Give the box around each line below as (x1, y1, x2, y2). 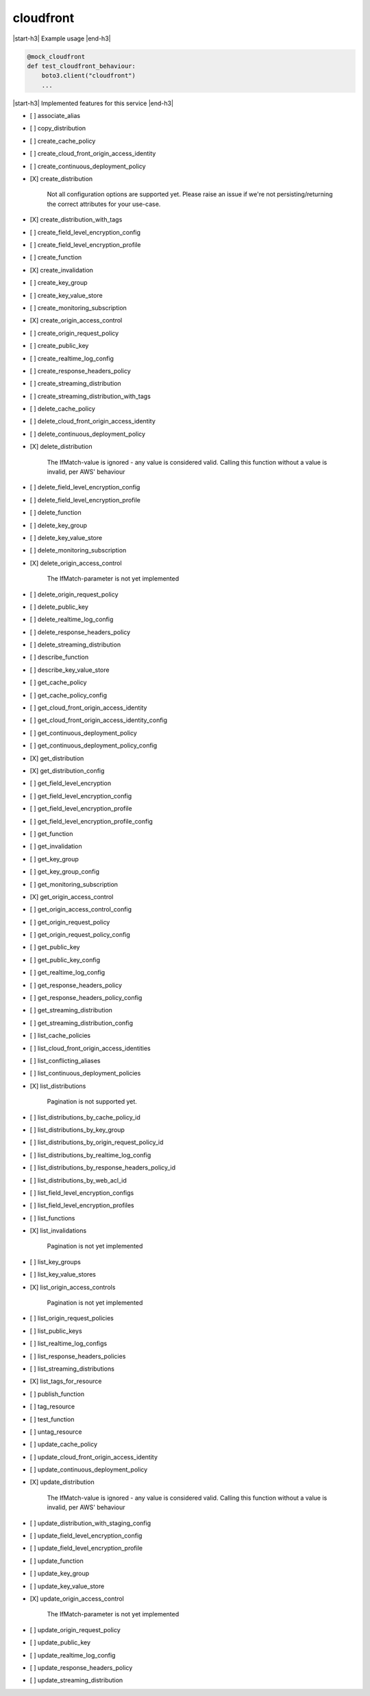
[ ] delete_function (29, 509, 82, 517)
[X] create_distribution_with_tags (29, 216, 123, 224)
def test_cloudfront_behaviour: (27, 62, 136, 70)
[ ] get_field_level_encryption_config (29, 791, 132, 800)
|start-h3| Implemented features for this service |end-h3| (12, 99, 174, 107)
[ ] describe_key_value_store (29, 666, 110, 674)
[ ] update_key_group (29, 1569, 90, 1578)
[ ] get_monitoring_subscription (29, 880, 119, 888)
